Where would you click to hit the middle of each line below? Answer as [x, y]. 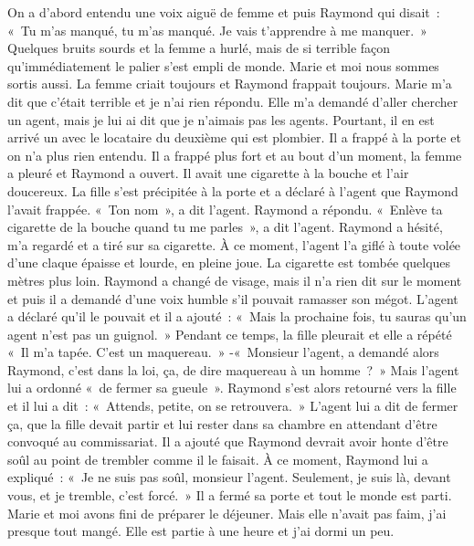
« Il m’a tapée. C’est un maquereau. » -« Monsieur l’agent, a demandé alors [223, 352]
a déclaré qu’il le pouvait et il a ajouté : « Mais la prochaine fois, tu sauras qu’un [237, 316]
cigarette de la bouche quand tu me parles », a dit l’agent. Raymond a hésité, [225, 227]
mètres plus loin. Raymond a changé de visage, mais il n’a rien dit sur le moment [235, 280]
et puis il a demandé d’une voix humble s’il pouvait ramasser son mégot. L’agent [233, 298]
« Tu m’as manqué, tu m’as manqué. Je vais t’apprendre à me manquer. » [217, 30]
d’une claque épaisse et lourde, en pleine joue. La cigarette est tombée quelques [229, 262]
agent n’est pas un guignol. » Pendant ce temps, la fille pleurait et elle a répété [230, 334]
